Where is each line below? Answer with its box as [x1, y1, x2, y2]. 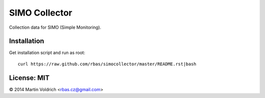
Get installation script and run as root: [9, 50, 85, 56]
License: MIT [9, 74, 50, 82]
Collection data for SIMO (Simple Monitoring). [9, 24, 102, 30]
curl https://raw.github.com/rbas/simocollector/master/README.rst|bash [18, 61, 196, 67]
